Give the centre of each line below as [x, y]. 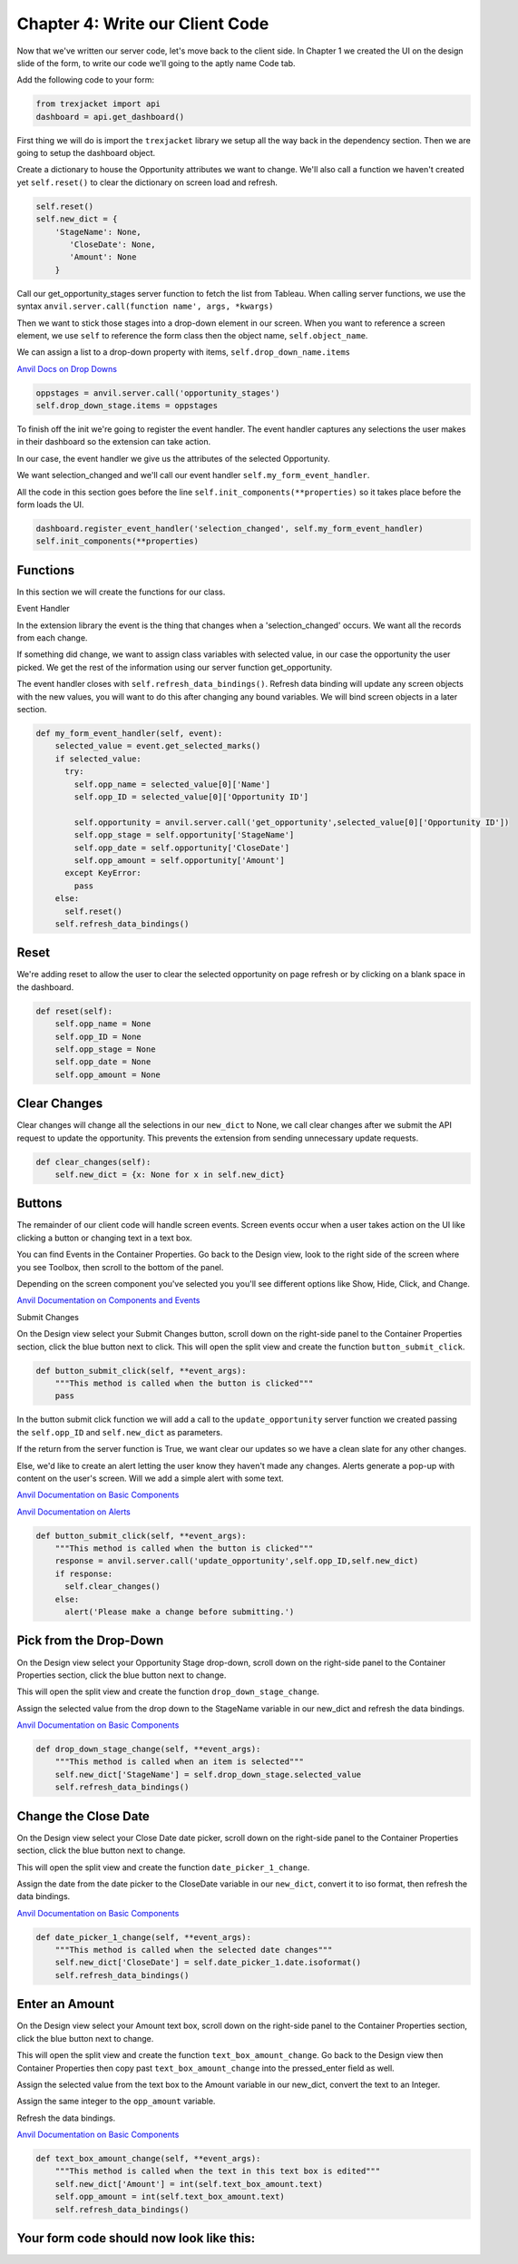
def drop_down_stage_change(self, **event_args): [148, 1749]
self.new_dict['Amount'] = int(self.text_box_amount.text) [189, 2184]
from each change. [52, 638]
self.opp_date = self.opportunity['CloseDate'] [182, 848]
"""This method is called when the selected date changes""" [194, 1950]
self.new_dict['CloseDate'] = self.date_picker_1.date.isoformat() [208, 1963]
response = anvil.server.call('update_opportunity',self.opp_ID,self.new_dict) [237, 1561]
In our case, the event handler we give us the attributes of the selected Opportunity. [173, 458]
